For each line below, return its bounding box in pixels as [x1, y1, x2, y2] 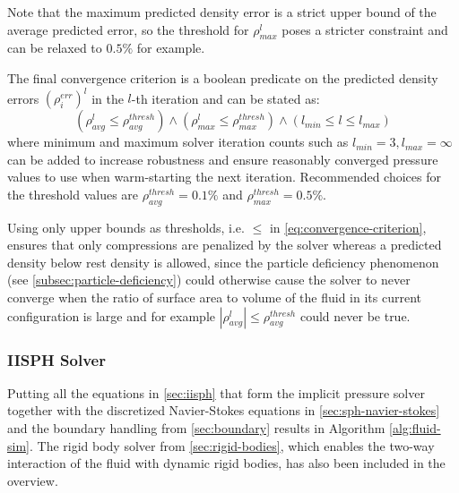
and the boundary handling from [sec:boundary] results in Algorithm [7, 419, 385, 438]
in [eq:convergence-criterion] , [269, 217, 427, 236]
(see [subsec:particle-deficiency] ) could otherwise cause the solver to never [7, 270, 411, 289]
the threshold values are [7, 184, 139, 203]
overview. [7, 471, 58, 489]
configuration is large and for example [7, 306, 215, 325]
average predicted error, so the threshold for [7, 20, 249, 38]
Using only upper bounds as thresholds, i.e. [7, 217, 245, 236]
